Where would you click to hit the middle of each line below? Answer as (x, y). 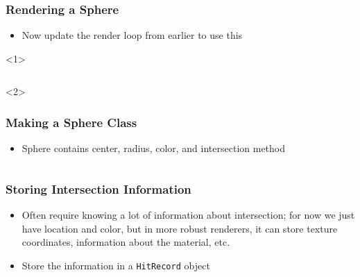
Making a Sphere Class (71, 122)
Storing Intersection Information (98, 188)
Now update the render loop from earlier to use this (132, 35)
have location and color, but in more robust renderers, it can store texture (180, 228)
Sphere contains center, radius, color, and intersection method (154, 148)
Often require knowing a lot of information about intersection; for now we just (188, 215)
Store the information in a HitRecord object (116, 265)
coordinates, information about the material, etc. (126, 242)
